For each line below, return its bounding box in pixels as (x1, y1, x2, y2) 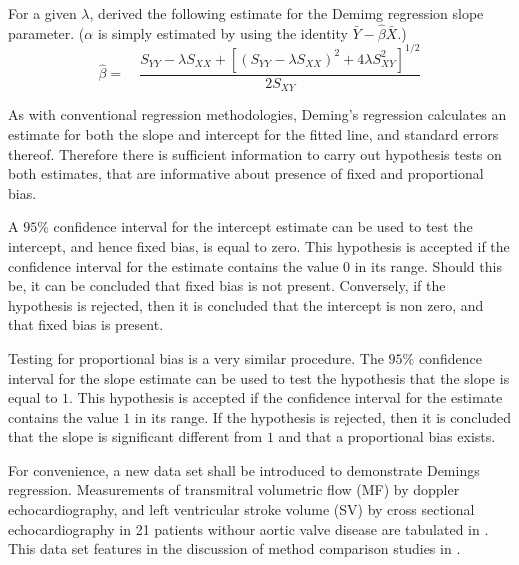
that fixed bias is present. (8, 314, 164, 335)
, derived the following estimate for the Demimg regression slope (89, 3, 484, 23)
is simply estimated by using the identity (97, 22, 348, 43)
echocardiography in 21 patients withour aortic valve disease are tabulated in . (8, 518, 489, 539)
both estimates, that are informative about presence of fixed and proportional (8, 163, 484, 184)
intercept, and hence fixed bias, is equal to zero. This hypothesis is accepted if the (8, 235, 510, 256)
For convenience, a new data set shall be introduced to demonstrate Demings (8, 459, 480, 480)
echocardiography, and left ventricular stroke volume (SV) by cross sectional (8, 499, 475, 520)
